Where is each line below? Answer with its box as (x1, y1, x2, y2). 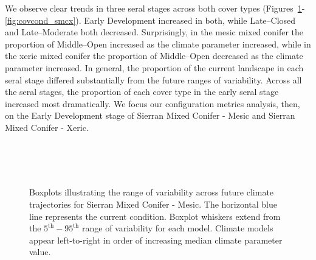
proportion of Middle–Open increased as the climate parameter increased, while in (5, 37, 311, 50)
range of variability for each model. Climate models (81, 222, 273, 234)
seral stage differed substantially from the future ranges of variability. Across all (5, 73, 302, 86)
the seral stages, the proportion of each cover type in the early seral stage (5, 85, 279, 98)
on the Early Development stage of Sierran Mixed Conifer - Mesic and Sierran (5, 109, 295, 122)
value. (29, 245, 51, 258)
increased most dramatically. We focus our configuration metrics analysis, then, (5, 97, 300, 110)
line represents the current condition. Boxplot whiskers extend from (29, 209, 281, 222)
